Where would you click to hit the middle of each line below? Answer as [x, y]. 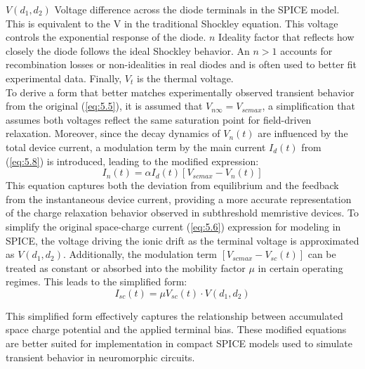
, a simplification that [308, 106]
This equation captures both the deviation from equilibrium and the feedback [172, 185]
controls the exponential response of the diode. [106, 37]
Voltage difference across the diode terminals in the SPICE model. [197, 9]
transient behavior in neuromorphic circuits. [100, 357]
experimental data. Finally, [64, 78]
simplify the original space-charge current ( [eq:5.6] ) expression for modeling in [173, 226]
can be [322, 254]
